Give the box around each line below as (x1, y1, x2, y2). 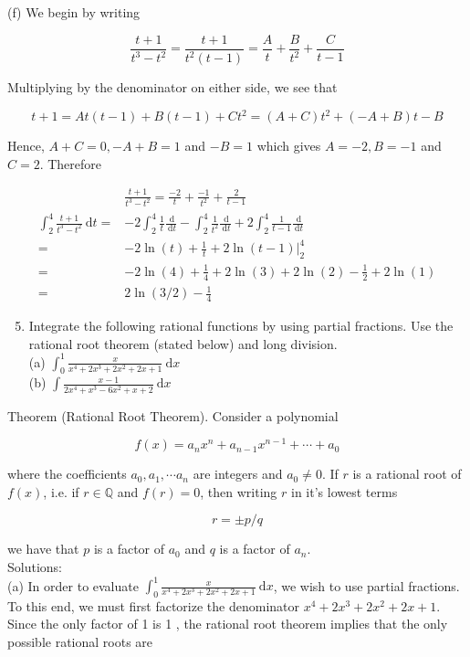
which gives (256, 136, 321, 155)
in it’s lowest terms (291, 482, 398, 501)
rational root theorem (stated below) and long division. (28, 334, 338, 353)
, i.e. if (43, 482, 79, 501)
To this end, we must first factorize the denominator (7, 596, 299, 615)
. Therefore (39, 154, 102, 173)
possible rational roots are (7, 632, 153, 652)
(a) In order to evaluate (7, 576, 139, 595)
